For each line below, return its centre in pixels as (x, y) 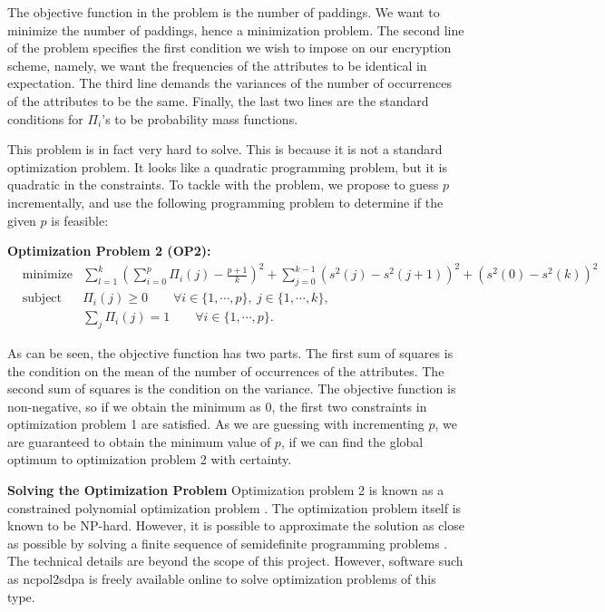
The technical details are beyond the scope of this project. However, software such (235, 561)
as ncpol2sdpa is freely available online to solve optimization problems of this (222, 579)
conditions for (45, 118)
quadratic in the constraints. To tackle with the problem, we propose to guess (223, 185)
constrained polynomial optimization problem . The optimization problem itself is (234, 507)
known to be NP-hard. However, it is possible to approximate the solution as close (236, 525)
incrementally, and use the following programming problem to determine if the (225, 202)
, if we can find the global (352, 441)
